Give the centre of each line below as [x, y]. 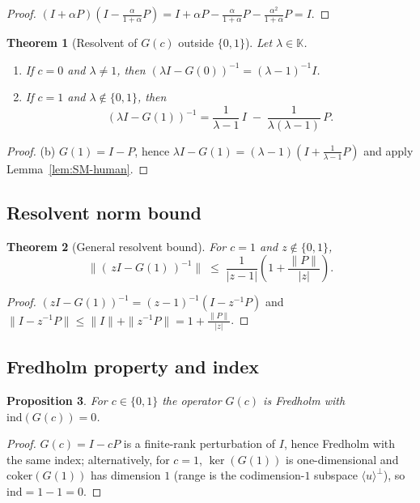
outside [196, 42]
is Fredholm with [304, 401]
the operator [192, 401]
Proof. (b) [31, 150]
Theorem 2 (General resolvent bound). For [117, 246]
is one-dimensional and [342, 459]
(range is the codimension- [239, 475]
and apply [388, 150]
